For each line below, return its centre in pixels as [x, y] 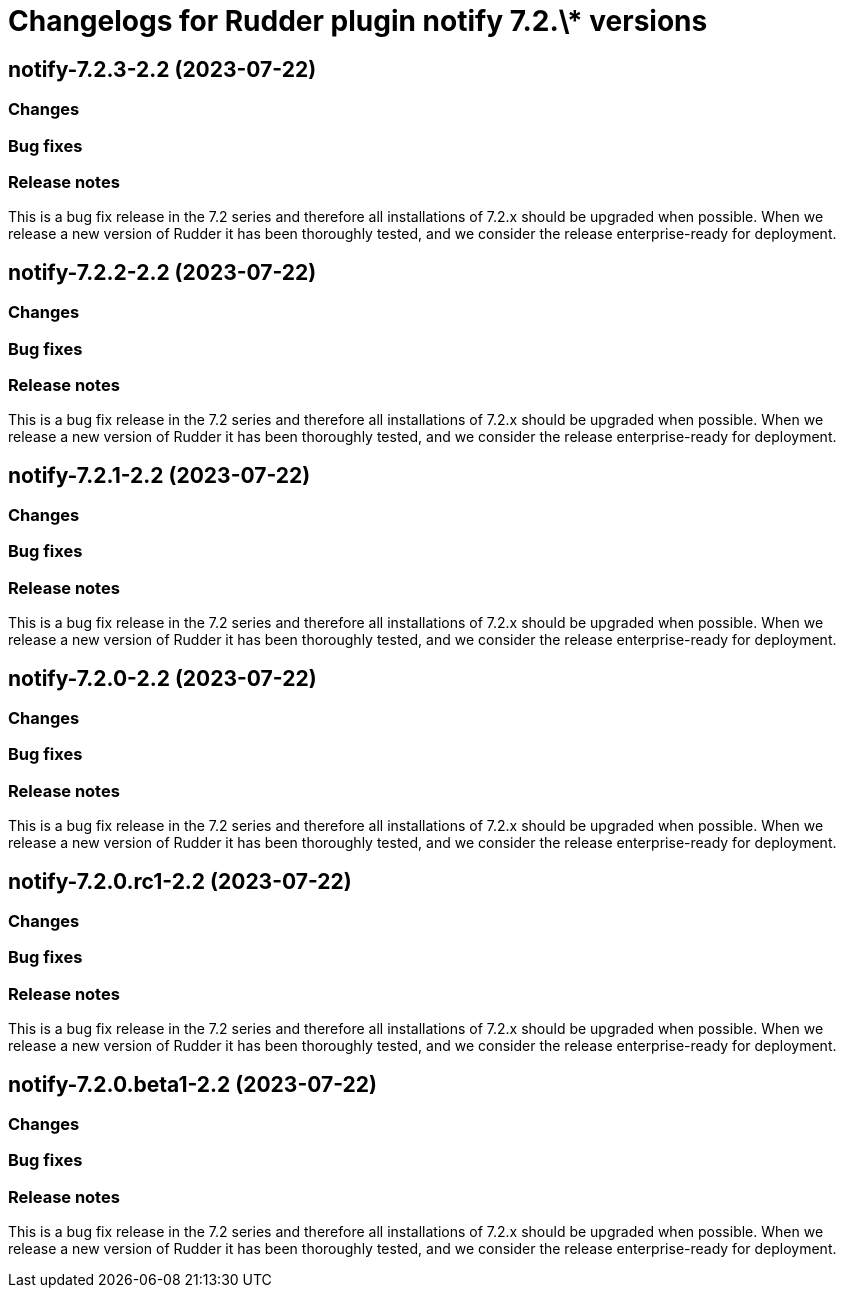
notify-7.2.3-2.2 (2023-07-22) [162, 69]
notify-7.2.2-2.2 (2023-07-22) [162, 272]
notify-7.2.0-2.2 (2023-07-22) [162, 678]
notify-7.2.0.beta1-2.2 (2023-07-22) [192, 1084]
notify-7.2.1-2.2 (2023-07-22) [159, 475]
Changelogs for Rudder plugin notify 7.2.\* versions [358, 21]
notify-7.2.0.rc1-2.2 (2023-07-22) [180, 881]
